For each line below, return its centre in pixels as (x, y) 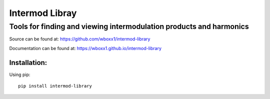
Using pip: (20, 74)
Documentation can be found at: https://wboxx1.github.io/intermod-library (85, 48)
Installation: (28, 62)
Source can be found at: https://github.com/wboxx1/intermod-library (80, 39)
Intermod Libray (43, 13)
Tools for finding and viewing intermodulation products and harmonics (129, 26)
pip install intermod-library (55, 86)
